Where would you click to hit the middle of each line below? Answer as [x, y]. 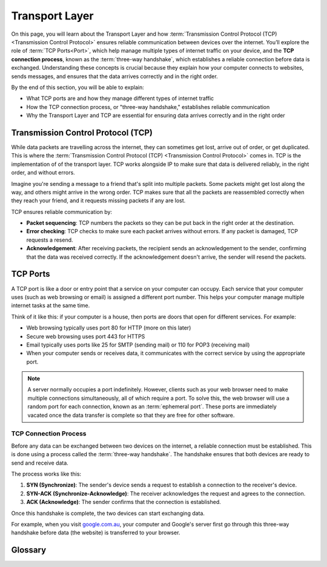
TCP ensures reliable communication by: [61, 211]
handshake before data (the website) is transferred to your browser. [96, 532]
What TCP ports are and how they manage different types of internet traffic [120, 98]
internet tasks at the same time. [51, 305]
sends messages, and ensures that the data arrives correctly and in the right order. [114, 76]
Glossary [29, 550]
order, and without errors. [43, 173]
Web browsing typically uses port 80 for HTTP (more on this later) [109, 328]
